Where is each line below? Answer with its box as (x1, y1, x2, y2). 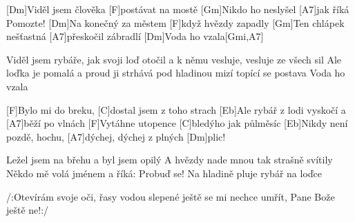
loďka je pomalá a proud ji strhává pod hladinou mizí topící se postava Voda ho (6, 65, 345, 80)
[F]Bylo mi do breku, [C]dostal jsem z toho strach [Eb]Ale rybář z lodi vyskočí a (6, 102, 346, 117)
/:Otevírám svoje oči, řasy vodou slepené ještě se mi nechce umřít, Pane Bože (6, 189, 335, 203)
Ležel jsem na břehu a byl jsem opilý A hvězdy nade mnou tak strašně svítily (6, 152, 333, 167)
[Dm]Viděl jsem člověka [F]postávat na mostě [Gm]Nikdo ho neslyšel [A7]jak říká (6, 2, 349, 16)
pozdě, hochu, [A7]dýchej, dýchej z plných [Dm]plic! (6, 129, 226, 143)
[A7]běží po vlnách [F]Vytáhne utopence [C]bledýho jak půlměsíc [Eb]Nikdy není (6, 116, 348, 130)
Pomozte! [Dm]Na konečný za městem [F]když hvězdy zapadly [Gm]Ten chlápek (6, 15, 345, 30)
